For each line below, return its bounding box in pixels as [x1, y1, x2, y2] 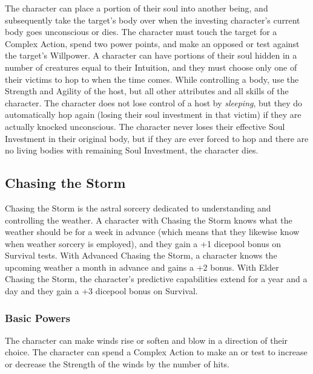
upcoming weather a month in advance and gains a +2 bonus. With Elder [5, 260, 279, 273]
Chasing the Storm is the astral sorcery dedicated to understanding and [5, 201, 271, 214]
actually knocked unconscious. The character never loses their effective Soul [5, 120, 285, 132]
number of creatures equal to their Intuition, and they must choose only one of [5, 60, 297, 73]
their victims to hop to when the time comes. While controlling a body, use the [5, 73, 299, 85]
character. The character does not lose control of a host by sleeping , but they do [5, 96, 302, 109]
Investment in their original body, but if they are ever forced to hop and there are [5, 132, 309, 144]
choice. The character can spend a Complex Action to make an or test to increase [5, 346, 308, 358]
